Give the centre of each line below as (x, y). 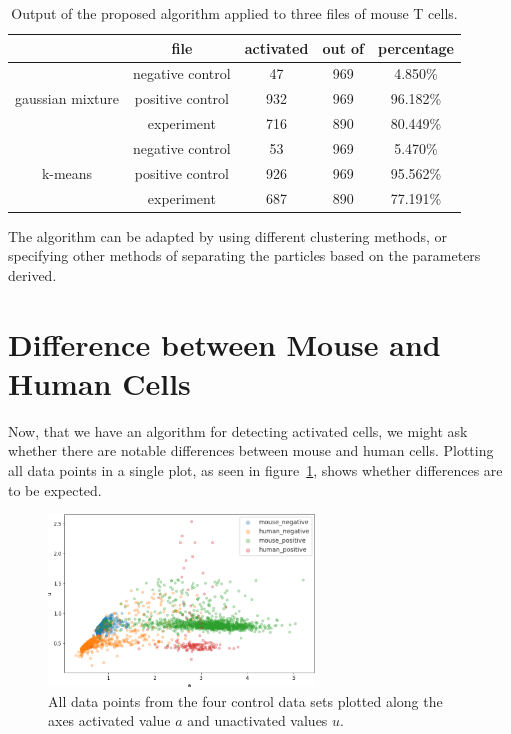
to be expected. (55, 489)
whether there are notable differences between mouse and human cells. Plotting (251, 450)
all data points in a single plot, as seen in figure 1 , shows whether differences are (255, 470)
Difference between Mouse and (224, 343)
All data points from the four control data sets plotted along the (245, 700)
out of (343, 47)
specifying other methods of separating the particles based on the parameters (244, 255)
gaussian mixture (67, 98)
